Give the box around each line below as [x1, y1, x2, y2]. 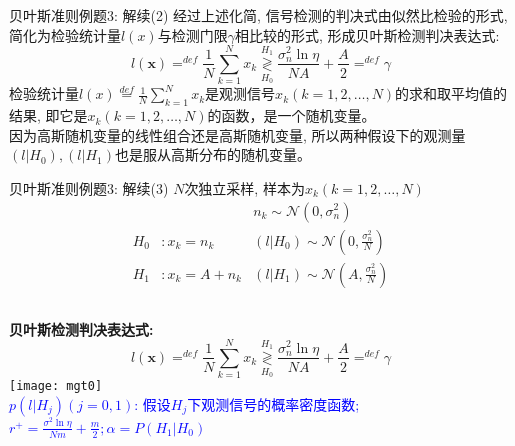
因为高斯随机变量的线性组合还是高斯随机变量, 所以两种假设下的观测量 [9, 124, 466, 145]
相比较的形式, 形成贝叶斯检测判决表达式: [234, 24, 500, 45]
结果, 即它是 [9, 105, 88, 126]
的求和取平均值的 [395, 83, 508, 104]
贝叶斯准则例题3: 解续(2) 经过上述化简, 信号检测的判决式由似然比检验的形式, [9, 5, 508, 25]
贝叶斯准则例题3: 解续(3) [9, 177, 169, 198]
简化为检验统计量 [9, 24, 121, 45]
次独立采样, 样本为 [184, 177, 305, 198]
